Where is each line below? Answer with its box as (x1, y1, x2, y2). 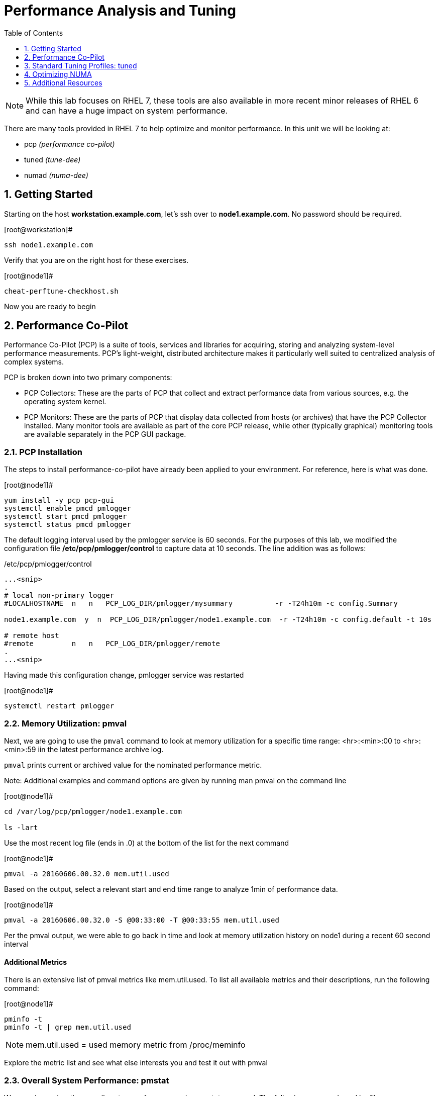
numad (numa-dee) (24, 170, 88, 179)
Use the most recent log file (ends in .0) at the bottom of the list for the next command (4, 838, 289, 847)
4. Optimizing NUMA (24, 69, 92, 78)
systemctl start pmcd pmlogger (4, 512, 127, 521)
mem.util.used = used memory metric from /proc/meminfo (26, 1040, 246, 1050)
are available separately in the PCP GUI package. (24, 430, 186, 439)
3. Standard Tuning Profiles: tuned (24, 61, 137, 70)
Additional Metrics (4, 957, 67, 966)
